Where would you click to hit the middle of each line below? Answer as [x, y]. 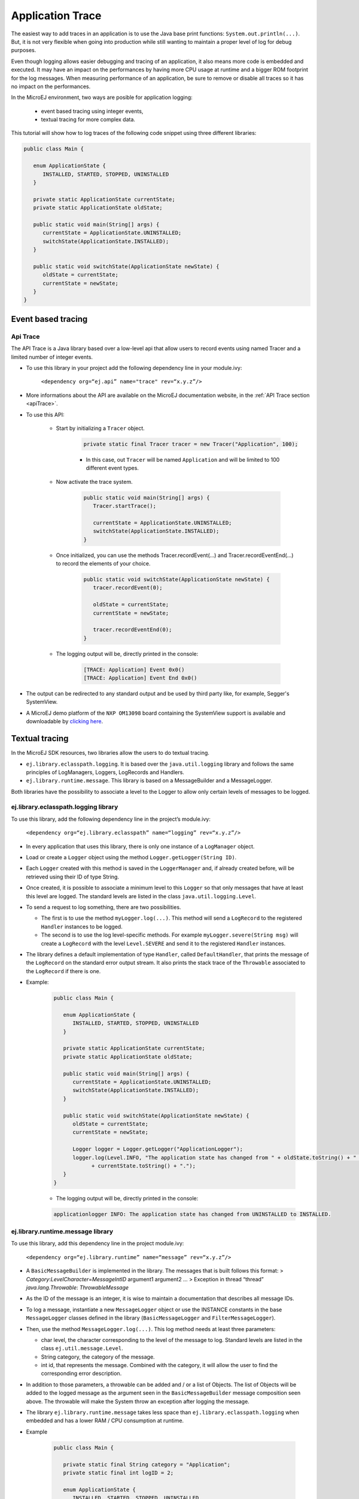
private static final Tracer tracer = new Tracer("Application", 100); [191, 444]
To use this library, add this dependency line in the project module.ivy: [98, 1244]
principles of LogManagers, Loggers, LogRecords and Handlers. [105, 772]
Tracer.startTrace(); [125, 506]
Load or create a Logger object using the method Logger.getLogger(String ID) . [131, 857]
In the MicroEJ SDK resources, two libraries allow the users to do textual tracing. [110, 753]
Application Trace [56, 16]
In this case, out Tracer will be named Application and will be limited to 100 [183, 459]
